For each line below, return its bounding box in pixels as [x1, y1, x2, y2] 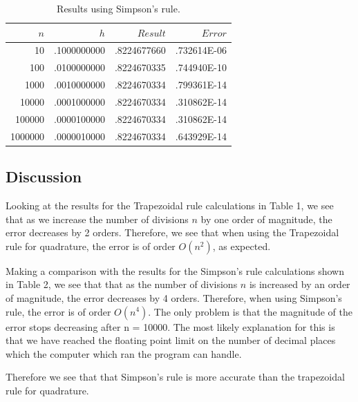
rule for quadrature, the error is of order [6, 238, 176, 253]
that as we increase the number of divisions [6, 211, 189, 226]
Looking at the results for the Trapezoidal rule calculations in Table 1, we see [6, 198, 334, 212]
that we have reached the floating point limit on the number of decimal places [6, 333, 336, 347]
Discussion [6, 166, 82, 187]
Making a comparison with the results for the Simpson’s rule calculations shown [6, 263, 344, 278]
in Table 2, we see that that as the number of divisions [6, 277, 238, 291]
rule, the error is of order [6, 304, 111, 318]
